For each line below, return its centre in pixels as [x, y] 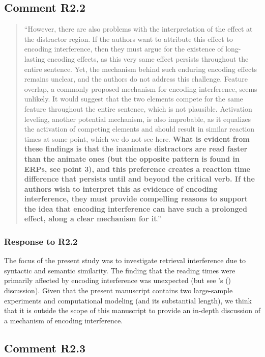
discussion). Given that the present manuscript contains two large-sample [119, 290]
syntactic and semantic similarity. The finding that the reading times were [120, 270]
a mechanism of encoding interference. [64, 320]
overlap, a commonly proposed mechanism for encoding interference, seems [141, 88]
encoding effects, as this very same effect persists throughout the [148, 58]
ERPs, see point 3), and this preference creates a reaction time [137, 169]
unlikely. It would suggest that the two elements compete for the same [134, 99]
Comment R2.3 [45, 348]
